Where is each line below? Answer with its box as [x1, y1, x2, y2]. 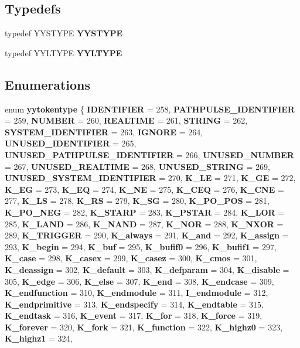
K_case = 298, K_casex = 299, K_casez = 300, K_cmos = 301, [5, 252, 257, 264]
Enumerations [5, 75, 91, 93]
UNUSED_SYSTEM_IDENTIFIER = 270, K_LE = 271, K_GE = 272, [5, 172, 296, 184]
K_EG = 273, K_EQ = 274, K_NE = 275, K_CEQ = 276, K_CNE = [5, 183, 284, 195]
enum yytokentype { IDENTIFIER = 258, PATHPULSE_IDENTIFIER [5, 103, 295, 115]
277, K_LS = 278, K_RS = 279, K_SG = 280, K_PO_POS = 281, [5, 195, 270, 207]
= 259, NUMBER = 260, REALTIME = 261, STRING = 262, [5, 114, 248, 127]
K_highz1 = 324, [5, 332, 73, 344]
